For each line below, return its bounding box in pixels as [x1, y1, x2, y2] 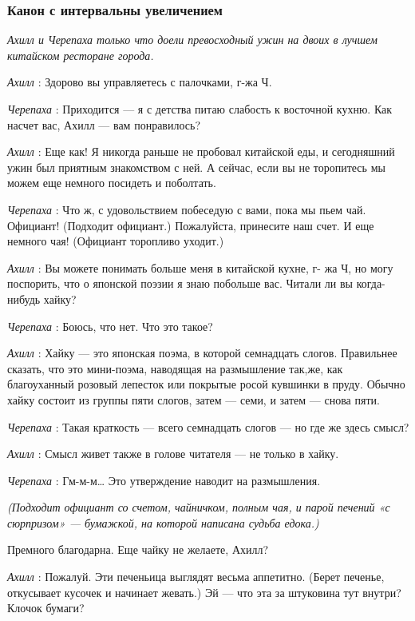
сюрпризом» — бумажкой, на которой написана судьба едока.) [7, 514, 319, 531]
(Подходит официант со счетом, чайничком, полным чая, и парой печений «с [7, 499, 390, 516]
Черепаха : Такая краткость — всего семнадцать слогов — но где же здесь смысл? [7, 418, 409, 435]
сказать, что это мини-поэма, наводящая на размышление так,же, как [7, 360, 343, 376]
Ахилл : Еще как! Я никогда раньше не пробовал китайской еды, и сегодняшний [7, 143, 395, 160]
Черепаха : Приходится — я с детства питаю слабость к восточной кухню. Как [7, 101, 393, 117]
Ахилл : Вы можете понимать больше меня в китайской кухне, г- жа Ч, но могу [7, 259, 393, 276]
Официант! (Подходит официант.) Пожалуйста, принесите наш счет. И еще [7, 217, 374, 233]
